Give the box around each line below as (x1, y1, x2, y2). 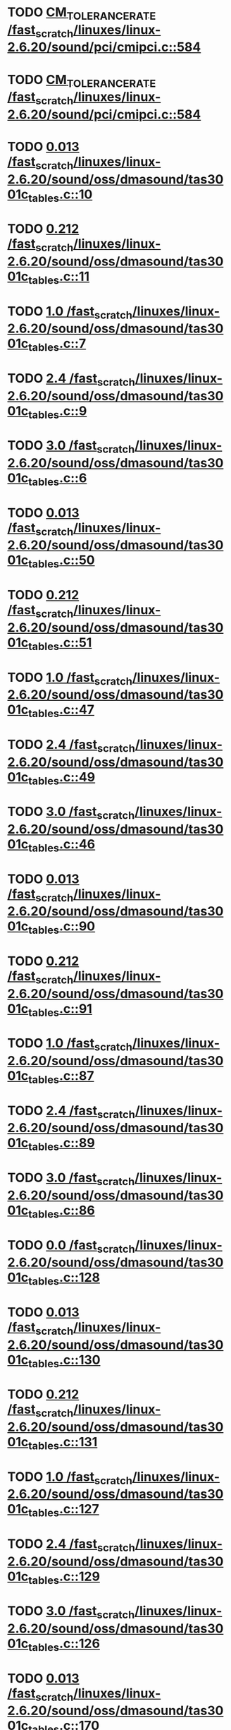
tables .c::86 (27, 1202, 95, 1221)
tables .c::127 (27, 1501, 100, 1520)
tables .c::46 (27, 836, 96, 855)
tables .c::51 (27, 635, 92, 653)
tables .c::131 (27, 1434, 98, 1453)
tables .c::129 (27, 1568, 101, 1587)
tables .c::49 (27, 769, 96, 788)
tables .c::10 (27, 186, 93, 205)
